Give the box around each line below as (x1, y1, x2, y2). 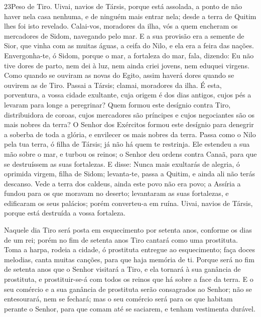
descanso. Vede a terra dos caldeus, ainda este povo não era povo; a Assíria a (4, 178, 241, 188)
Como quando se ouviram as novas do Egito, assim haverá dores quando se (4, 70, 234, 80)
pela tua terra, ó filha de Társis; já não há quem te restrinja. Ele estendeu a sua (4, 139, 250, 149)
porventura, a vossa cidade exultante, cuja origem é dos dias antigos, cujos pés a (4, 89, 251, 100)
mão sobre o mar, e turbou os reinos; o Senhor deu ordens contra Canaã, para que (4, 148, 257, 159)
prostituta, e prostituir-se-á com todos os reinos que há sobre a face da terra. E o (4, 274, 253, 284)
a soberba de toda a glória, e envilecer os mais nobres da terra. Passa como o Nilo (4, 129, 256, 139)
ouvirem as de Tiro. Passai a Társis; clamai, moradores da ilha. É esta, (4, 79, 222, 90)
